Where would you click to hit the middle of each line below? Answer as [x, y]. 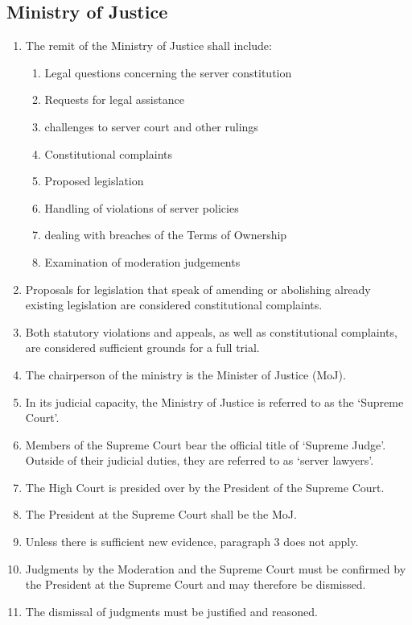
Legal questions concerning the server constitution [168, 72]
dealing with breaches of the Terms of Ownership [166, 235]
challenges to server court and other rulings [151, 126]
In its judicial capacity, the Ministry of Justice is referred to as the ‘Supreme [214, 401]
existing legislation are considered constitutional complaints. [174, 305]
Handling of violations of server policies [142, 207]
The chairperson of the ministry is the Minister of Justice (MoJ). [185, 374]
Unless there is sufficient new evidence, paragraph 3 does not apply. [192, 542]
